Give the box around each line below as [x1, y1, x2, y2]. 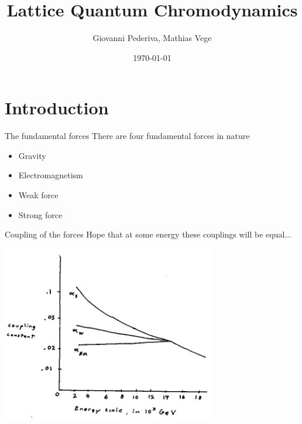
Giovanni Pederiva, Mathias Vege [92, 32, 212, 44]
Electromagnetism [18, 169, 83, 181]
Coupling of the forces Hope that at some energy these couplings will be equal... [5, 228, 291, 240]
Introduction [5, 96, 109, 120]
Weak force [18, 189, 59, 201]
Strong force [18, 208, 63, 221]
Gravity [18, 149, 46, 161]
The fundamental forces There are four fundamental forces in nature [5, 130, 250, 142]
